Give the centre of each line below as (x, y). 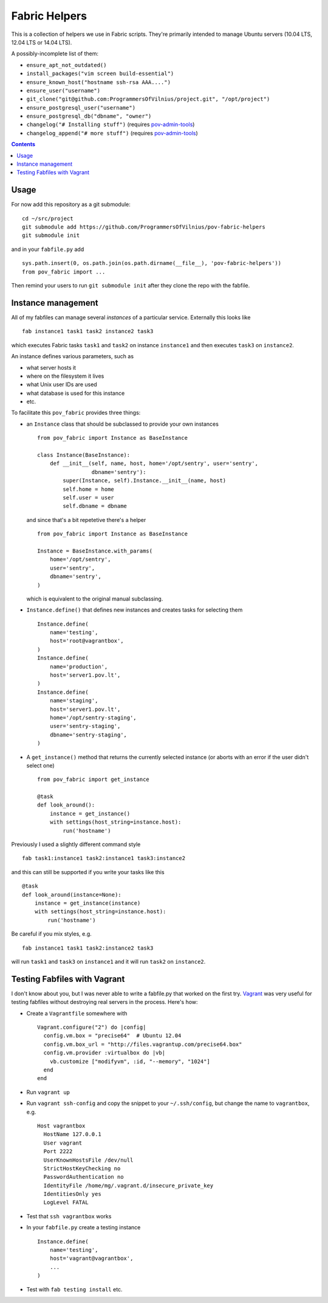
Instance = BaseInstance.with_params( (95, 551)
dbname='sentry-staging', (88, 735)
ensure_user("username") (63, 90)
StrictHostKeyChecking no (82, 1168)
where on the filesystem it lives (65, 376)
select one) (40, 765)
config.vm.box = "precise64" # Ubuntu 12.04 (112, 1036)
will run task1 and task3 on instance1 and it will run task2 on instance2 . (108, 961)
